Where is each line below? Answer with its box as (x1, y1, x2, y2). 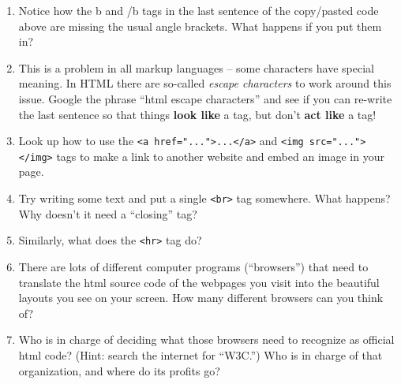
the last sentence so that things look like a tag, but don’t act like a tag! (18, 106, 377, 122)
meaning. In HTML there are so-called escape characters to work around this (18, 75, 392, 91)
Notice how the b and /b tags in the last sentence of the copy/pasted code (18, 2, 379, 18)
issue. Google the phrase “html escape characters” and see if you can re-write (18, 90, 392, 106)
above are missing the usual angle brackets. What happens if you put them (18, 17, 382, 34)
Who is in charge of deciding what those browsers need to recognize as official (18, 331, 395, 348)
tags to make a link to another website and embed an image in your (56, 147, 384, 164)
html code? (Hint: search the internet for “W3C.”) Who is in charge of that (18, 346, 383, 363)
